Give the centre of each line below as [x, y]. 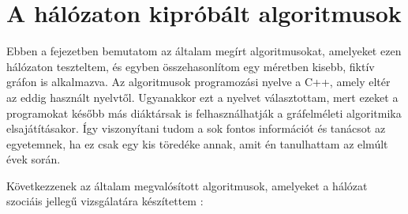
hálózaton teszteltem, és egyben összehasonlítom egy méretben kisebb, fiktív [191, 66]
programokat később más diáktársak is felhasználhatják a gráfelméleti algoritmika [204, 113]
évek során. [34, 159]
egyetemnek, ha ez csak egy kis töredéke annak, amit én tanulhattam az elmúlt [197, 143]
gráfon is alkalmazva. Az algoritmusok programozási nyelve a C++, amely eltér [198, 82]
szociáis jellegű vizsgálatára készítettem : [105, 201]
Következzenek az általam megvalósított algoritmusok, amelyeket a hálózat [187, 185]
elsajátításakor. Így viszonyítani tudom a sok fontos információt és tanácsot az [196, 128]
